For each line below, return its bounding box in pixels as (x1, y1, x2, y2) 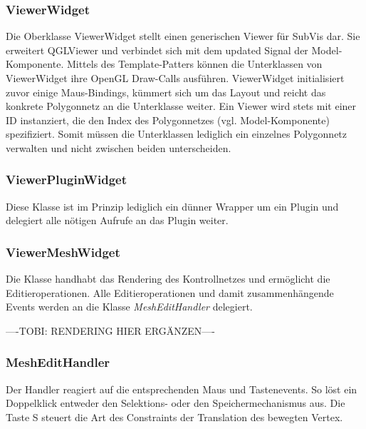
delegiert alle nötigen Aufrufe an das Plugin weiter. (6, 213, 229, 228)
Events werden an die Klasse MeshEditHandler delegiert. (6, 299, 253, 314)
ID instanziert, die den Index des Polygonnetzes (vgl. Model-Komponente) (6, 112, 330, 127)
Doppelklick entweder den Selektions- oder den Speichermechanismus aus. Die (6, 395, 345, 410)
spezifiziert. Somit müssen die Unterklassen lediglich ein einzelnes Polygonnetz (6, 126, 347, 141)
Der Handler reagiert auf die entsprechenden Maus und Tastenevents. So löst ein (6, 381, 357, 396)
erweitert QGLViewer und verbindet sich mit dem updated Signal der (6, 42, 308, 57)
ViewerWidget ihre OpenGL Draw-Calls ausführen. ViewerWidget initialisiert (6, 71, 345, 85)
